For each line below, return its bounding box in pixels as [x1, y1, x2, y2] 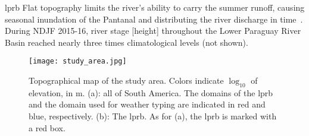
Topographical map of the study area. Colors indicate [29, 74, 224, 87]
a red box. [29, 121, 65, 134]
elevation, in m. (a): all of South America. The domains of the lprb [29, 86, 273, 99]
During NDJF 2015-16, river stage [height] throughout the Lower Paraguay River [5, 24, 301, 37]
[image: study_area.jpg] [29, 57, 127, 66]
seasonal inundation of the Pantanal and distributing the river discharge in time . [5, 12, 303, 25]
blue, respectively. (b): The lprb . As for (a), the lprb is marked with [29, 110, 277, 122]
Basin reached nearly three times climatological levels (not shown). [5, 36, 248, 48]
